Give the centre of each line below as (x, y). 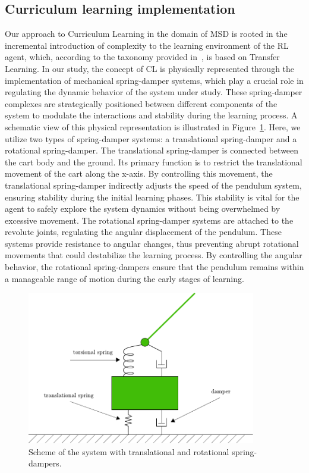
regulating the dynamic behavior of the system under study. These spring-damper (154, 92)
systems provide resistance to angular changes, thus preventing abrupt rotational (152, 243)
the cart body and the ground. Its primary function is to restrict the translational (154, 162)
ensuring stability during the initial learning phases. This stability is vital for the (152, 197)
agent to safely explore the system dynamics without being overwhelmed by (143, 209)
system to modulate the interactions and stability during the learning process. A (151, 115)
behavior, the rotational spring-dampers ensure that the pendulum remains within (154, 267)
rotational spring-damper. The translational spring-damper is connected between (152, 150)
